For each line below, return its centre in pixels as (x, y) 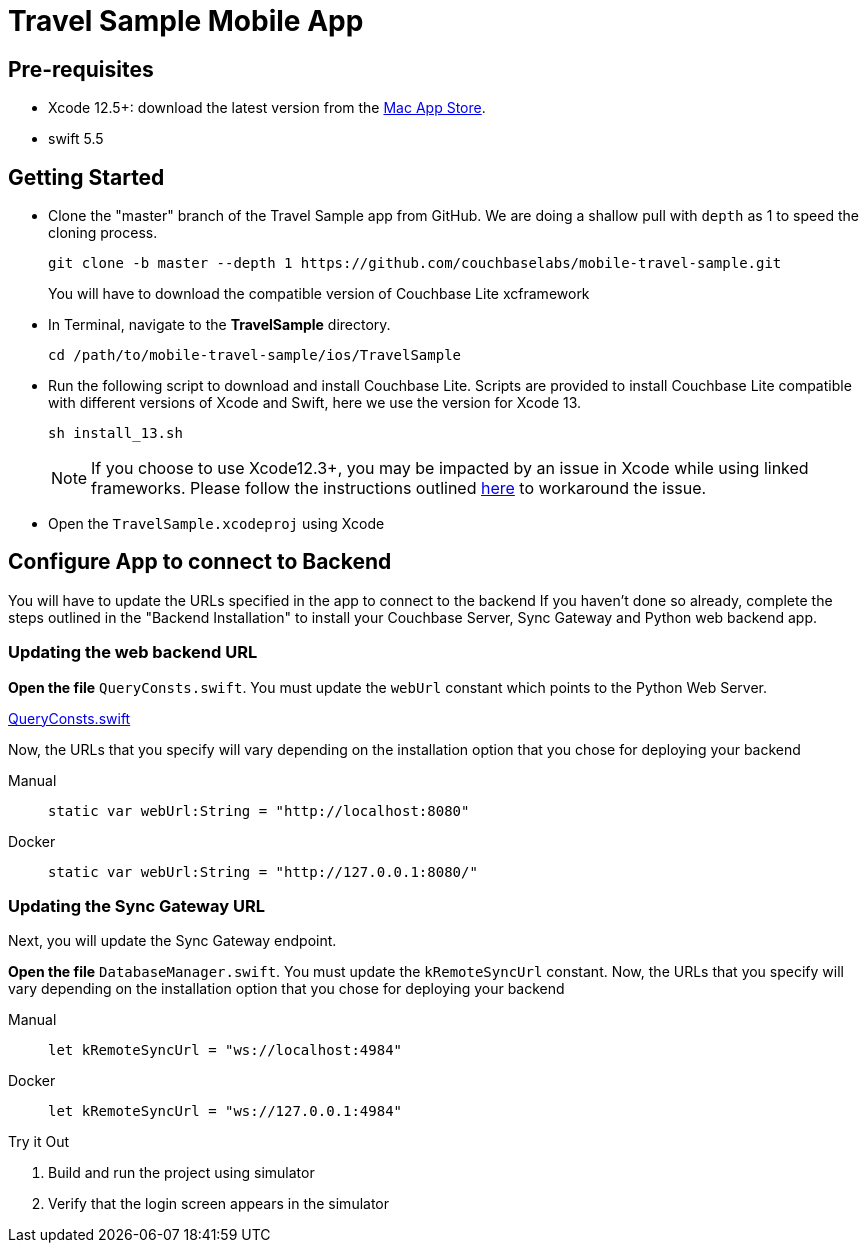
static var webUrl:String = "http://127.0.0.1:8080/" (263, 871)
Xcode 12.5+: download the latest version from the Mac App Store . (267, 108)
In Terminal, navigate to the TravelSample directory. (219, 325)
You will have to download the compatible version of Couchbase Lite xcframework (319, 294)
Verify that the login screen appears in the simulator (219, 1204)
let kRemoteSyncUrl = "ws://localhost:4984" (225, 1050)
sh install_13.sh (115, 433)
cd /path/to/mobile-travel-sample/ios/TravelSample (255, 355)
